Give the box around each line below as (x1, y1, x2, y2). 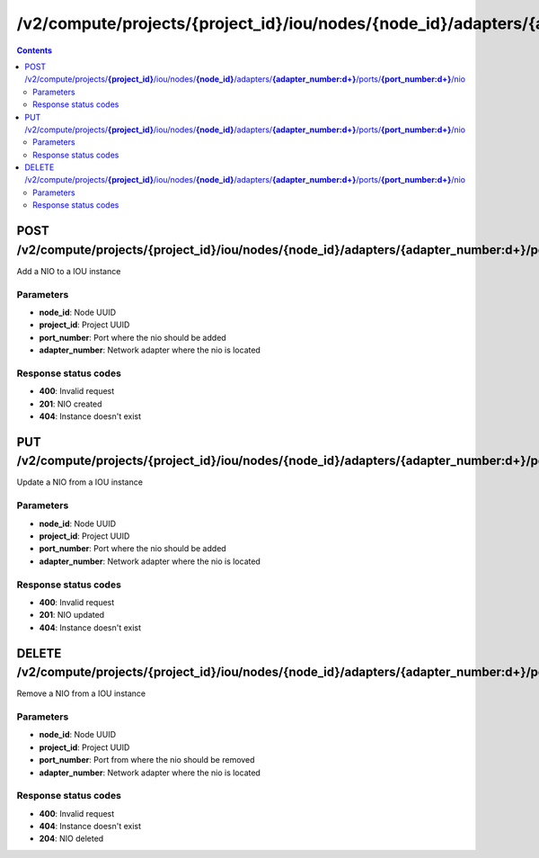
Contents (16, 45, 53, 56)
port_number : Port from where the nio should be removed (39, 755, 255, 765)
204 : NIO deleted (39, 833, 104, 845)
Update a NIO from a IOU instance (16, 477, 144, 487)
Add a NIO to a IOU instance (16, 265, 121, 276)
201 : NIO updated (39, 610, 105, 621)
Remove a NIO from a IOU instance (16, 688, 146, 699)
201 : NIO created (39, 398, 102, 409)
